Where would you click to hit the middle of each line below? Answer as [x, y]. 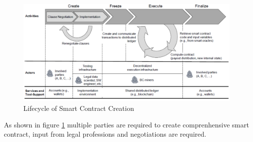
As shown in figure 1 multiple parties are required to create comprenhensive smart [126, 124]
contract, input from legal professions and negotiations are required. [105, 134]
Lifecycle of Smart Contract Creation [79, 108]
